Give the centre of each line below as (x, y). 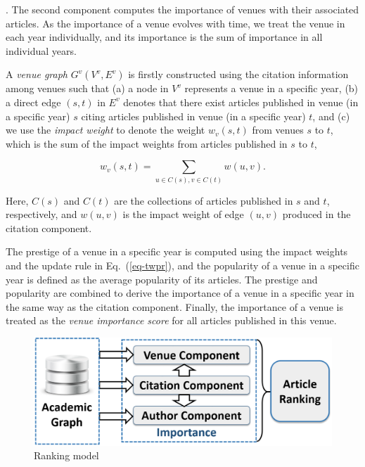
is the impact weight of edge (183, 214)
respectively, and (41, 214)
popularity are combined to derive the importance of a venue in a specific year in (180, 293)
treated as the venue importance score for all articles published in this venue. (171, 320)
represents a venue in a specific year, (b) (271, 88)
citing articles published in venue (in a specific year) (193, 116)
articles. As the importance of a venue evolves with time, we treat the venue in (175, 23)
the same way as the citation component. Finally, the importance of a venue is (174, 306)
